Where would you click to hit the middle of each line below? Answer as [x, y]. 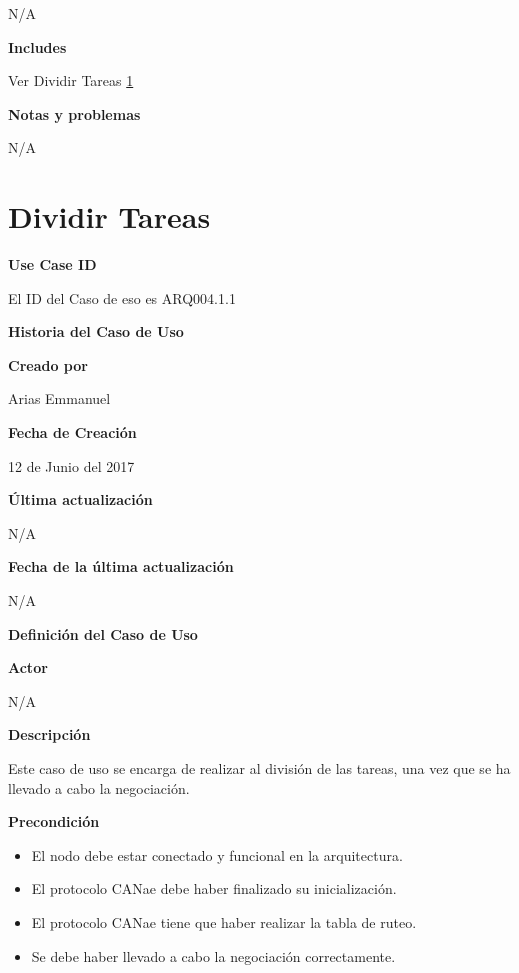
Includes [37, 46]
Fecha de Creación [72, 432]
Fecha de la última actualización [121, 566]
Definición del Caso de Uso [103, 633]
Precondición [54, 821]
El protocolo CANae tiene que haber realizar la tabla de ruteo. [224, 921]
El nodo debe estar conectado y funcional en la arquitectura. [217, 854]
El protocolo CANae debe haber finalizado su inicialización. [214, 888]
